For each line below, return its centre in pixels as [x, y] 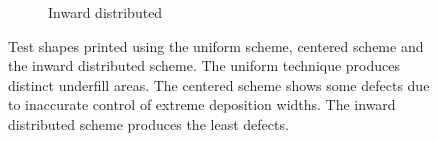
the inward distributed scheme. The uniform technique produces [204, 65]
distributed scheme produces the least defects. [148, 123]
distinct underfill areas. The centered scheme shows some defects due [219, 84]
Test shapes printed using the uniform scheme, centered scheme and [216, 45]
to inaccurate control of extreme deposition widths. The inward [202, 104]
